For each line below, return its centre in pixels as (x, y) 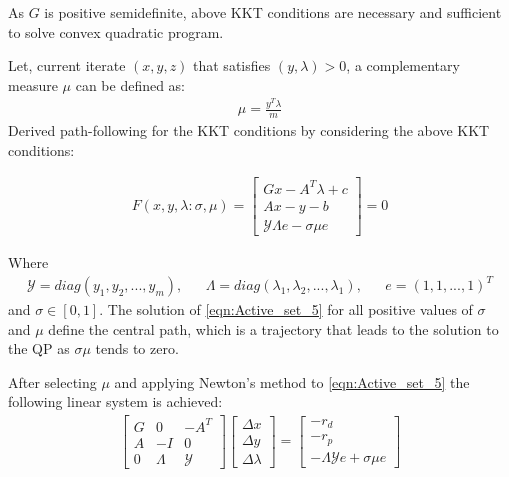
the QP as (39, 348)
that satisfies (232, 65)
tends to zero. (137, 348)
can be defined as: (130, 84)
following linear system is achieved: (115, 401)
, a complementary (403, 65)
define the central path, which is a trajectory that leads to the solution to (273, 328)
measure (33, 84)
